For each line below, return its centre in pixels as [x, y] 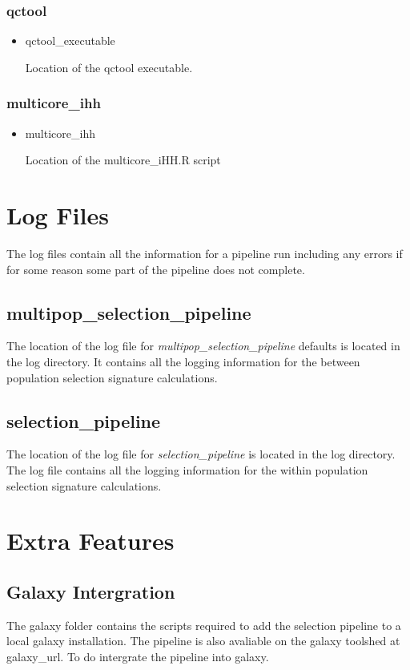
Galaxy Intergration [91, 591]
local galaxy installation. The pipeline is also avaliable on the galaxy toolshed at [203, 641]
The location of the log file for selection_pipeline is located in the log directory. [201, 454]
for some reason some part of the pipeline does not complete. [156, 269]
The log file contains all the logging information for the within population [187, 469]
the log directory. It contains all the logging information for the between [183, 361]
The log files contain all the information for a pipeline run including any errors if [205, 253]
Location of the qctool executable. [109, 67]
